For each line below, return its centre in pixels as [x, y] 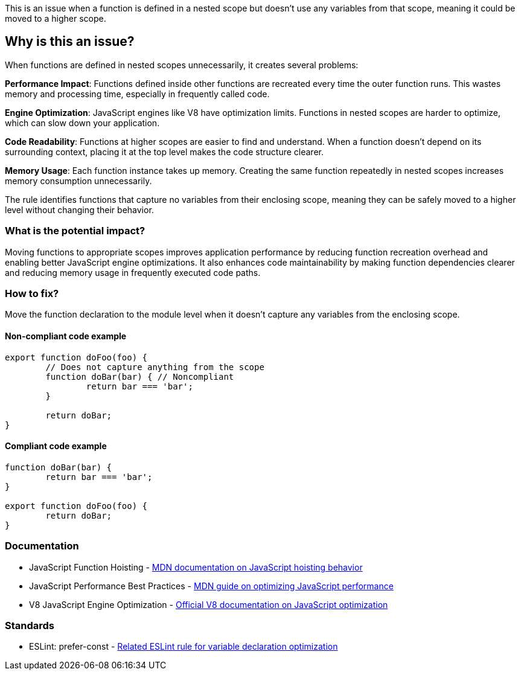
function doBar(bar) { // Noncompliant [140, 376]
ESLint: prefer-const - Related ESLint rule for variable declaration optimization [184, 647]
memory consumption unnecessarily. [78, 181]
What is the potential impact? [75, 231]
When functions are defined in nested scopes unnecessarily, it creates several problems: [182, 65]
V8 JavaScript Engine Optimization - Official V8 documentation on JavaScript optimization [209, 604]
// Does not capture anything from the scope [155, 367]
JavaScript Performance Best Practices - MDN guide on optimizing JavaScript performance [211, 586]
